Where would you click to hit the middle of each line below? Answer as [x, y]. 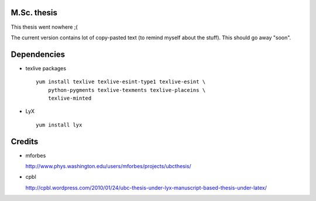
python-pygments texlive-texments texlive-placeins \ [127, 90]
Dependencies [38, 54]
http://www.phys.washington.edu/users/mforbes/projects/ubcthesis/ [108, 166]
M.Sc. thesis [34, 13]
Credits [25, 142]
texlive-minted [70, 98]
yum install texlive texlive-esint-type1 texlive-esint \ [121, 82]
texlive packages [46, 68]
